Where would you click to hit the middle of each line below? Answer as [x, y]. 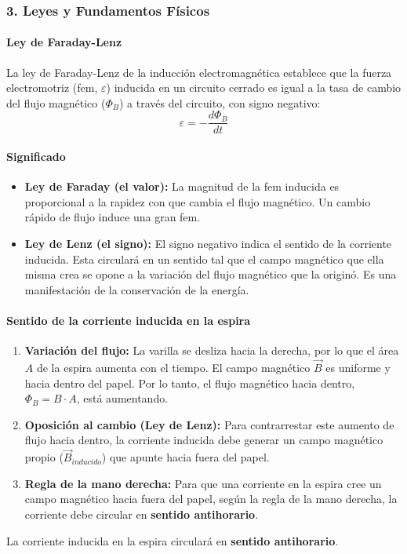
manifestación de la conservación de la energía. [137, 289]
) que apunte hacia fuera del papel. [185, 457]
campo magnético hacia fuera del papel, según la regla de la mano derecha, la [211, 499]
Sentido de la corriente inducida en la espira [129, 321]
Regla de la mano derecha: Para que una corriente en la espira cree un [203, 483]
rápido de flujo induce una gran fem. [113, 217]
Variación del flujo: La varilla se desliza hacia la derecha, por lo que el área [212, 350]
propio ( [44, 457]
